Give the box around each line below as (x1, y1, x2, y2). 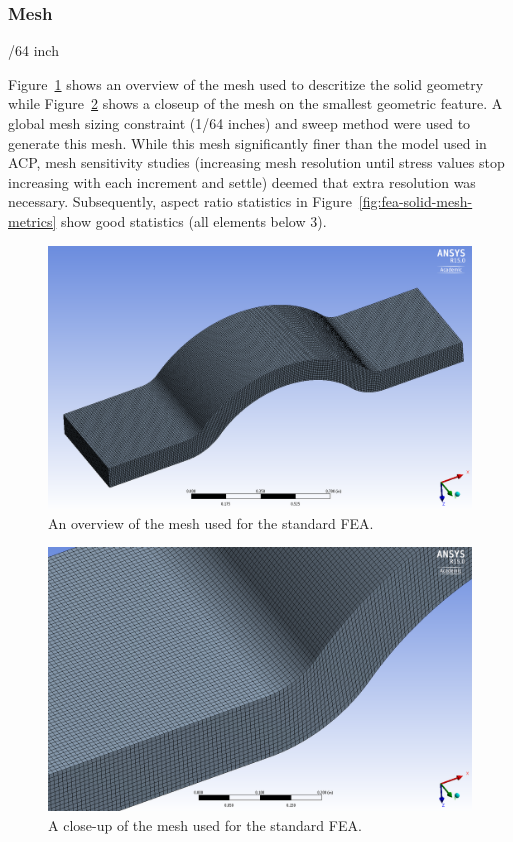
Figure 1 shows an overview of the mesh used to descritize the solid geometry (8, 73, 484, 94)
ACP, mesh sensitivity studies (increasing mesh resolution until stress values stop (8, 152, 505, 173)
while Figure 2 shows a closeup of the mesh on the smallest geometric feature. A (8, 93, 503, 114)
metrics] (8, 210, 57, 231)
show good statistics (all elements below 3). (60, 210, 327, 231)
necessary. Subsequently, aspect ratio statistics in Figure (8, 191, 352, 212)
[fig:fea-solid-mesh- (358, 191, 473, 212)
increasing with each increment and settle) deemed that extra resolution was (8, 171, 476, 192)
